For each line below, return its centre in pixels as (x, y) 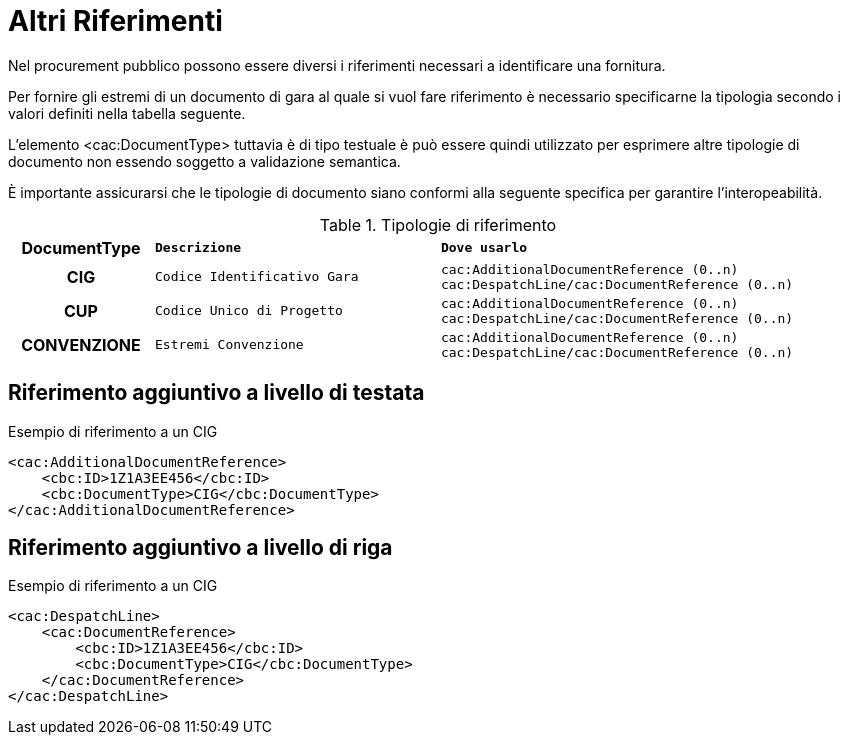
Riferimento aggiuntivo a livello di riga (200, 548)
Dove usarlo (484, 248)
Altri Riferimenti (115, 21)
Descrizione (198, 248)
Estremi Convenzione (229, 345)
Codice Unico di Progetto (248, 311)
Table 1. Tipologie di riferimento (438, 224)
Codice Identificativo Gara (256, 277)
